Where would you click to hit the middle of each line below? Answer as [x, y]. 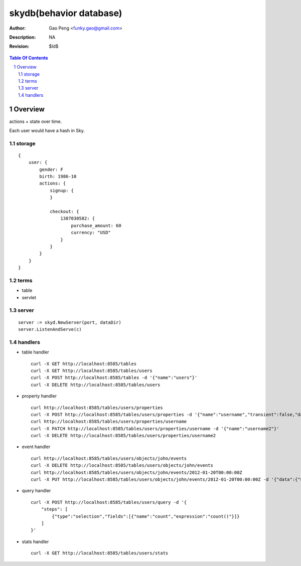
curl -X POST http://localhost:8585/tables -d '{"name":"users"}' [114, 378]
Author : [18, 28]
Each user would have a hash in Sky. [47, 130]
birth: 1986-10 [58, 176]
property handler [39, 396]
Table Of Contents [29, 58]
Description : [23, 37]
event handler [36, 447]
